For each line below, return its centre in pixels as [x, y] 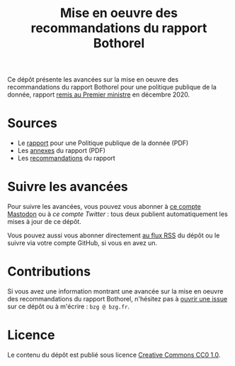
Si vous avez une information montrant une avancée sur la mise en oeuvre [115, 291]
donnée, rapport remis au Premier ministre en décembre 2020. [99, 95]
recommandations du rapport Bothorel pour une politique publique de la [112, 87]
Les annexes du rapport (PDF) [62, 151]
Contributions [49, 272]
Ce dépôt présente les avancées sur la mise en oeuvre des [93, 80]
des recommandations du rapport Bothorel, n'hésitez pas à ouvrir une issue [117, 299]
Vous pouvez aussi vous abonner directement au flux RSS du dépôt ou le [114, 235]
